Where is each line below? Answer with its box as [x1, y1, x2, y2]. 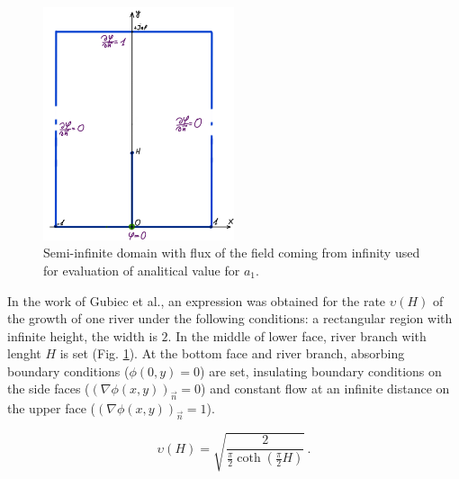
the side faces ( [7, 379, 90, 398]
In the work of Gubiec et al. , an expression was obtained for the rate [7, 291, 386, 310]
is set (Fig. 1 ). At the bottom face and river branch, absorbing [59, 344, 405, 363]
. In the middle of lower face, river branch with [167, 326, 427, 345]
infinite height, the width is [7, 326, 157, 345]
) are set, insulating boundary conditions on [200, 361, 442, 380]
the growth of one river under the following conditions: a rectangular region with [7, 309, 453, 328]
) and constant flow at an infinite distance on [201, 379, 450, 398]
